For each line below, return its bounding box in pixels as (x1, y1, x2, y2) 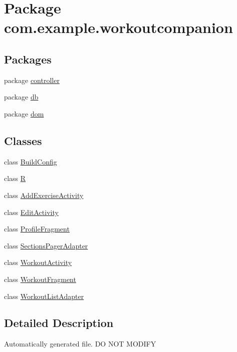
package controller (4, 74, 60, 85)
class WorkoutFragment (4, 273, 76, 284)
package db (4, 91, 39, 102)
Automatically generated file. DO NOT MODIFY (4, 338, 156, 349)
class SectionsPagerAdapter (4, 240, 88, 250)
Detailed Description (4, 315, 114, 330)
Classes (4, 132, 42, 148)
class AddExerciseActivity (4, 189, 84, 200)
